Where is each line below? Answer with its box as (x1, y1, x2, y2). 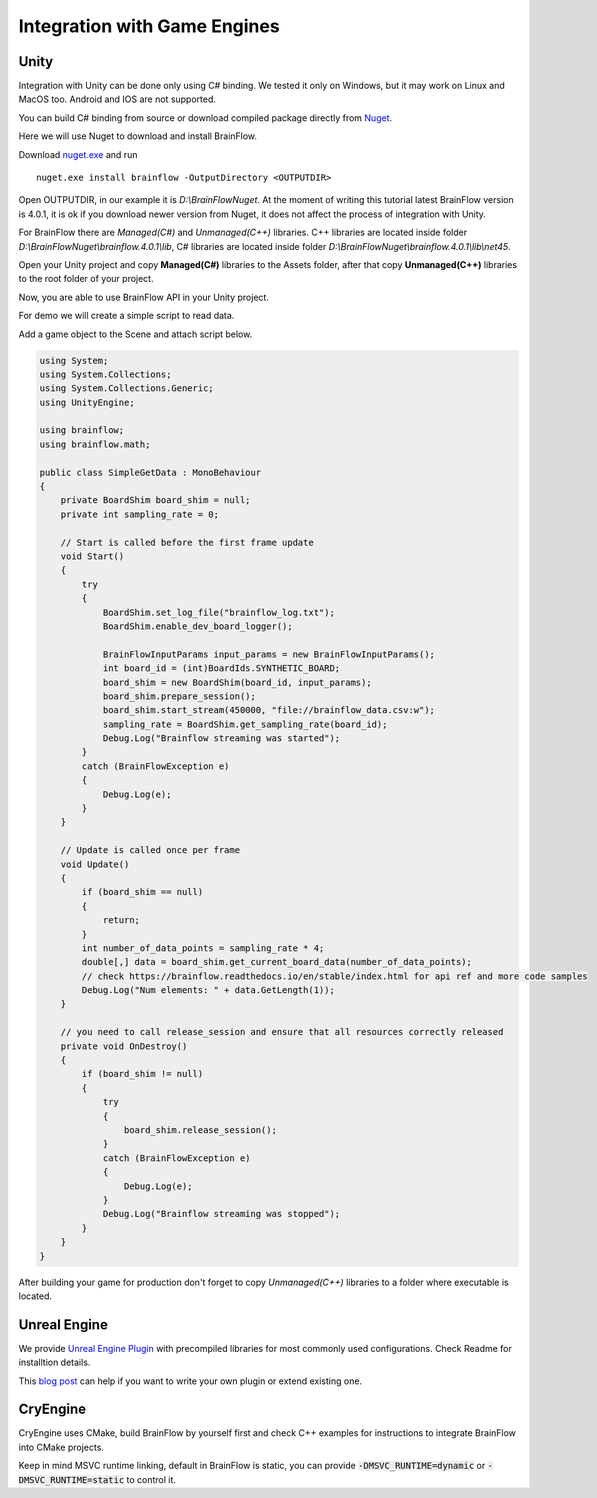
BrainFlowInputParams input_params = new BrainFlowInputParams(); (102, 648, 435, 660)
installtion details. (18, 1356, 91, 1369)
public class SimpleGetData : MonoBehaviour (39, 466, 262, 478)
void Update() (60, 858, 130, 870)
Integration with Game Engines (18, 15, 280, 37)
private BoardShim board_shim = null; (60, 495, 251, 506)
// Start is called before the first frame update (60, 536, 314, 548)
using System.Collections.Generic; (39, 383, 214, 394)
